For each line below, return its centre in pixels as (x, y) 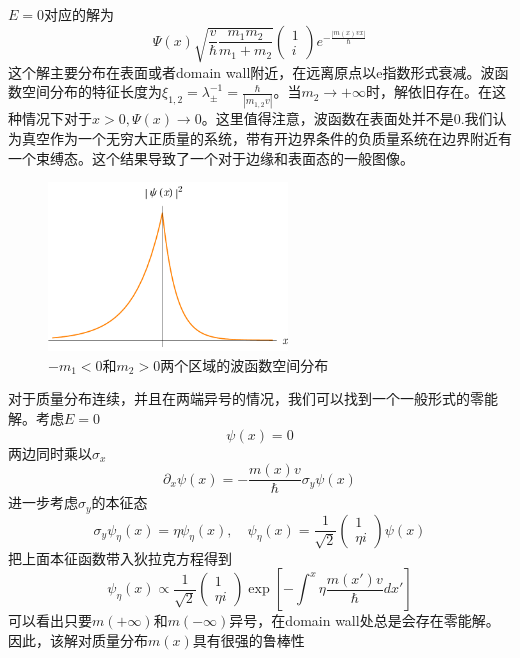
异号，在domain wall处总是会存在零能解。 (364, 620)
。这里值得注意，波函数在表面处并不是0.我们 (347, 118)
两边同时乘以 (50, 452)
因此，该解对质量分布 (78, 639)
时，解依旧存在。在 (429, 91)
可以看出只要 (50, 620)
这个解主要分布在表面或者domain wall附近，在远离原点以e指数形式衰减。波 (251, 71)
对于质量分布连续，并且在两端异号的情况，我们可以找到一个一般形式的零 (246, 398)
